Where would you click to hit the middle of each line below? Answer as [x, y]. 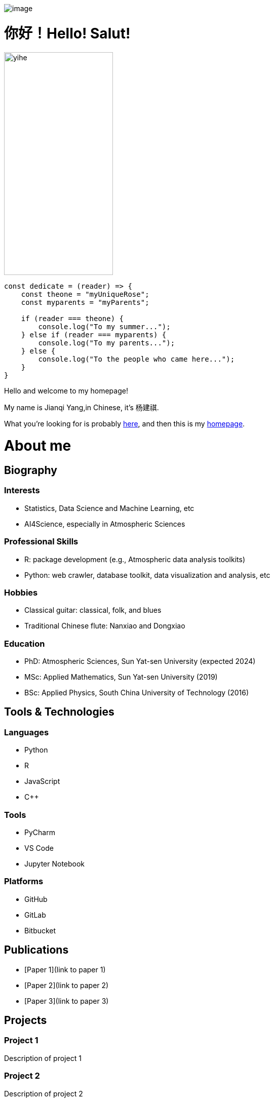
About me [38, 446]
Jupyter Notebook [55, 864]
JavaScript [42, 781]
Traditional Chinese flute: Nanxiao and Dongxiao [105, 626]
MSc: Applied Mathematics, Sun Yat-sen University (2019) [121, 677]
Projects [26, 1020]
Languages [27, 732]
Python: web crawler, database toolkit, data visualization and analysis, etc [147, 575]
